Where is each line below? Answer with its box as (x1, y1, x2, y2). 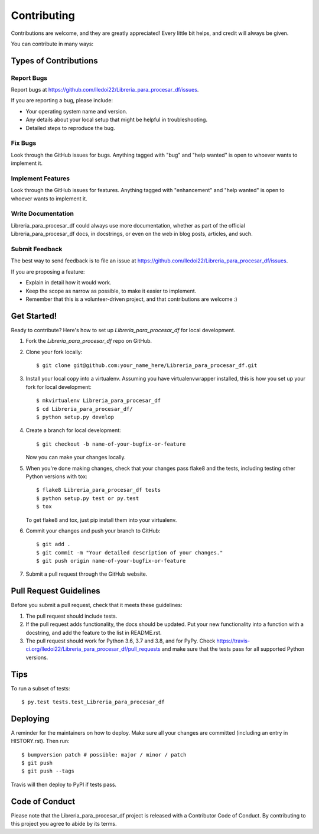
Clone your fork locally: (25, 348, 83, 355)
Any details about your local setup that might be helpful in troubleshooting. (25, 116, 208, 124)
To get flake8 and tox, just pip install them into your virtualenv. (25, 516, 177, 523)
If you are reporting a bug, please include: (11, 97, 113, 104)
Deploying (11, 713, 50, 723)
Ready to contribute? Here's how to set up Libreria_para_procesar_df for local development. (11, 326, 236, 333)
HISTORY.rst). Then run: (11, 738, 70, 745)
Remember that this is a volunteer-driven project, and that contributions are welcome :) (25, 296, 237, 303)
